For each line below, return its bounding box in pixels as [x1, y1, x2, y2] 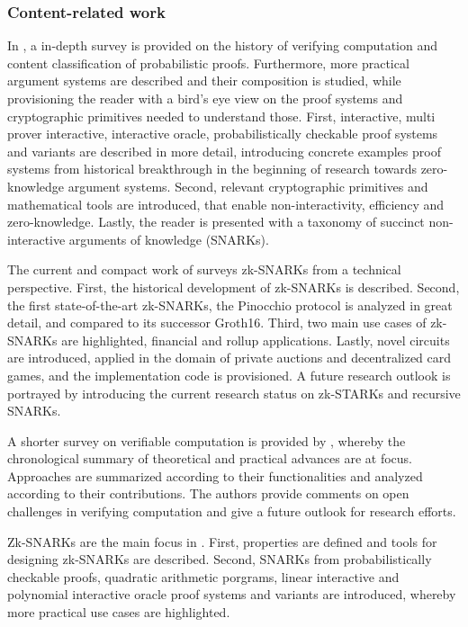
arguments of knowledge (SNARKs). [68, 229, 269, 248]
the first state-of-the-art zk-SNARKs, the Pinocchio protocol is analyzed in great [7, 295, 453, 314]
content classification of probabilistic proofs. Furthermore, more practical [7, 53, 409, 72]
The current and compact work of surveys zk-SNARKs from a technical [7, 260, 401, 279]
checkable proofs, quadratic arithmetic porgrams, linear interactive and [7, 567, 400, 586]
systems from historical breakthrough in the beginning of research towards [7, 159, 417, 178]
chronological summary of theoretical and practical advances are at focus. [7, 449, 412, 468]
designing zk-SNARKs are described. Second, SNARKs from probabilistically [7, 550, 432, 569]
